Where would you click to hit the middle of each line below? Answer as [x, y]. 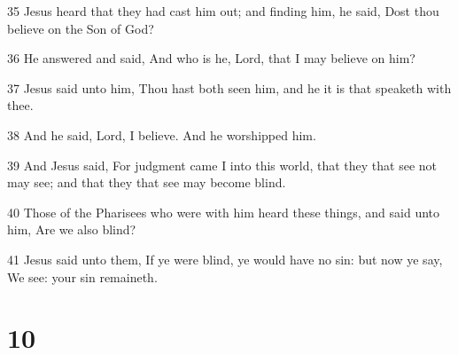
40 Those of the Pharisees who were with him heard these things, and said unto [224, 212]
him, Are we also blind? [72, 229]
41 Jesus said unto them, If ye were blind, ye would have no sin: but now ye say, [225, 259]
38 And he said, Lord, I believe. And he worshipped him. [162, 134]
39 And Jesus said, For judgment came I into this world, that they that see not [222, 165]
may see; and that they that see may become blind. [147, 182]
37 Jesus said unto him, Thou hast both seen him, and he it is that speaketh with [229, 87]
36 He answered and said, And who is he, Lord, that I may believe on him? [211, 58]
